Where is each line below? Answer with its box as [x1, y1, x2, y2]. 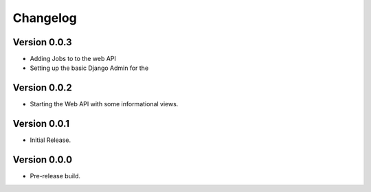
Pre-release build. [30, 172, 81, 180]
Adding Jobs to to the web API [30, 55, 117, 63]
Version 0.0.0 [12, 154, 72, 166]
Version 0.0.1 [12, 118, 70, 130]
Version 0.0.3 [12, 36, 72, 48]
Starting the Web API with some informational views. [30, 100, 179, 108]
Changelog [12, 10, 77, 25]
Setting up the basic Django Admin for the [30, 64, 149, 72]
